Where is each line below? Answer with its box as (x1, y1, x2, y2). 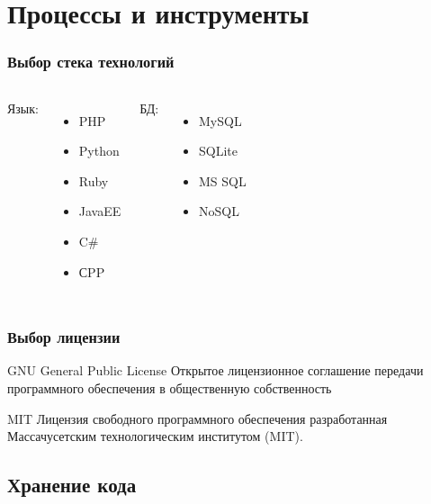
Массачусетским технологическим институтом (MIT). (7, 427, 303, 445)
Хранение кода (7, 471, 137, 499)
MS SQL (199, 171, 247, 190)
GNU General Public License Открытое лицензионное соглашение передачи (7, 361, 424, 380)
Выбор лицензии (7, 326, 121, 348)
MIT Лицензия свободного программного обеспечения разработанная (7, 409, 388, 427)
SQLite (199, 141, 238, 160)
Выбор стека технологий (7, 50, 175, 73)
